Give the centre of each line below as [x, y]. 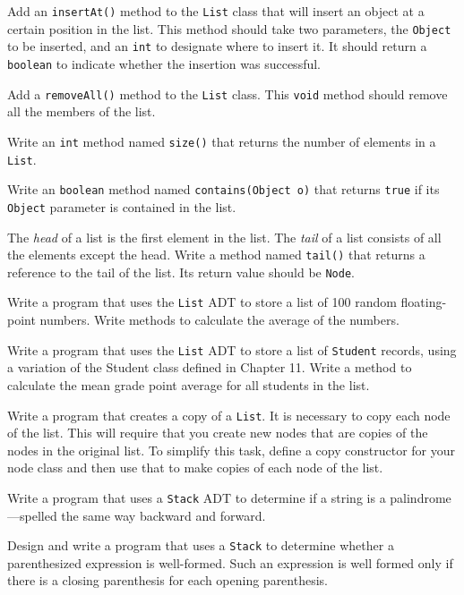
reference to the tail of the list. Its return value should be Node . [181, 272]
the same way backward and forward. [163, 515]
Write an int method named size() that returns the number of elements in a [222, 141]
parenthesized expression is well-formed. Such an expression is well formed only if [230, 562]
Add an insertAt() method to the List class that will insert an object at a [216, 11]
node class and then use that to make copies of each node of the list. [195, 467]
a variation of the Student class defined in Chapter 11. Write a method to [210, 367]
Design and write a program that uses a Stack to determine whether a [201, 545]
